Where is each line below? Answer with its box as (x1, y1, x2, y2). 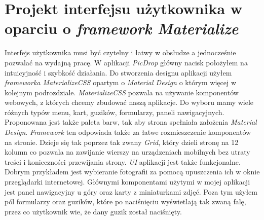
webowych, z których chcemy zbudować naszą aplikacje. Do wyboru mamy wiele (5, 97, 254, 107)
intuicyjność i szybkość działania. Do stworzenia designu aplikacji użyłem (5, 67, 232, 78)
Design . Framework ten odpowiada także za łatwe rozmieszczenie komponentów (5, 127, 251, 137)
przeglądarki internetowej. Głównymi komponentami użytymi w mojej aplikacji (5, 176, 250, 187)
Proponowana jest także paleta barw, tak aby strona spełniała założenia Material (5, 117, 257, 127)
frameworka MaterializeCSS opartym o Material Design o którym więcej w (5, 77, 237, 88)
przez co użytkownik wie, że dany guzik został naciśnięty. (5, 206, 182, 216)
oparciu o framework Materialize (5, 18, 239, 39)
